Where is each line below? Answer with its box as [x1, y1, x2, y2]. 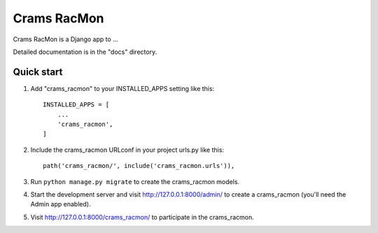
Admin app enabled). [30, 200, 91, 209]
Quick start [13, 66, 63, 78]
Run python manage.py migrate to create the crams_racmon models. [30, 177, 240, 185]
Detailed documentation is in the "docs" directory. [13, 48, 157, 56]
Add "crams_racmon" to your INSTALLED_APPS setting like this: [30, 84, 215, 92]
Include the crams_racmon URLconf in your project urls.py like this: [30, 146, 224, 154]
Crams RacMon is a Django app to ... [13, 35, 118, 43]
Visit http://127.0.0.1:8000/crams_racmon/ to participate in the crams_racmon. [30, 213, 255, 221]
